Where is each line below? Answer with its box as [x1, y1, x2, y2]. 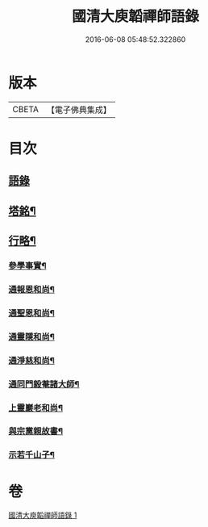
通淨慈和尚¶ [8, 354, 55, 366]
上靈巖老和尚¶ [8, 402, 63, 413]
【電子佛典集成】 [46, 104, 111, 115]
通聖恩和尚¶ [8, 307, 55, 319]
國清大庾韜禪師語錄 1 [8, 510, 77, 521]
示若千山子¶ [8, 450, 55, 461]
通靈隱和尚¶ [8, 331, 55, 342]
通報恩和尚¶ [8, 283, 55, 295]
